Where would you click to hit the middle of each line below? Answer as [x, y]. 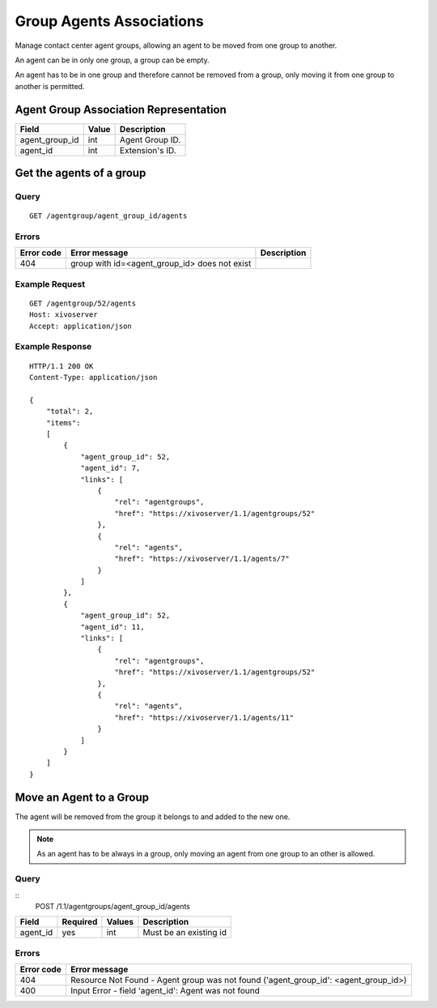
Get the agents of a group [81, 173]
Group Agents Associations [109, 21]
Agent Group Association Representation [121, 109]
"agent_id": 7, [110, 468]
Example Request [50, 284]
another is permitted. [50, 86]
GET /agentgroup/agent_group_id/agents [108, 216]
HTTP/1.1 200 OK [62, 366]
